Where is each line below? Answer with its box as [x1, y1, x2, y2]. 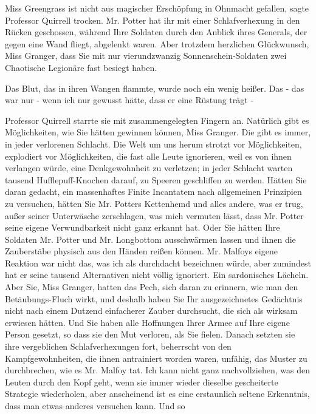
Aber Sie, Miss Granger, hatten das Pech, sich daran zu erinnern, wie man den [5, 280, 298, 293]
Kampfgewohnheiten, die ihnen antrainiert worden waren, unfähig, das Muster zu [5, 351, 307, 364]
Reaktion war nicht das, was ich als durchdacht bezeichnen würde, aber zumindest [5, 256, 311, 269]
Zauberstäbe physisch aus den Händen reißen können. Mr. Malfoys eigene [5, 245, 278, 257]
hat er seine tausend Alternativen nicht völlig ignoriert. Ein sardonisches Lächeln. [5, 268, 309, 281]
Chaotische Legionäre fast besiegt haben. [5, 61, 157, 73]
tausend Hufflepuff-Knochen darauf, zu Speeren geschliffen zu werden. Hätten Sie [5, 173, 307, 186]
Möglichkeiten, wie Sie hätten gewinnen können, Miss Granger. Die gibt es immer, [5, 126, 311, 138]
